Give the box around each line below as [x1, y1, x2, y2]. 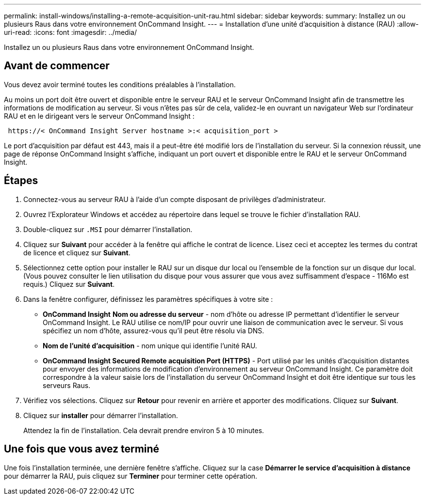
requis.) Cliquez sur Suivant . [23, 280, 115, 288]
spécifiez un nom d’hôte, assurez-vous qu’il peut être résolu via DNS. [43, 326, 264, 335]
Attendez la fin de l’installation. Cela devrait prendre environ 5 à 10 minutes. [23, 426, 264, 435]
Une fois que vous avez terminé [4, 443, 160, 455]
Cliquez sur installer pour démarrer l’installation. [23, 411, 178, 420]
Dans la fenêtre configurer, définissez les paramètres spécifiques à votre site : [23, 295, 273, 303]
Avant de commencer [4, 60, 110, 72]
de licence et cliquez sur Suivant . [23, 248, 131, 257]
